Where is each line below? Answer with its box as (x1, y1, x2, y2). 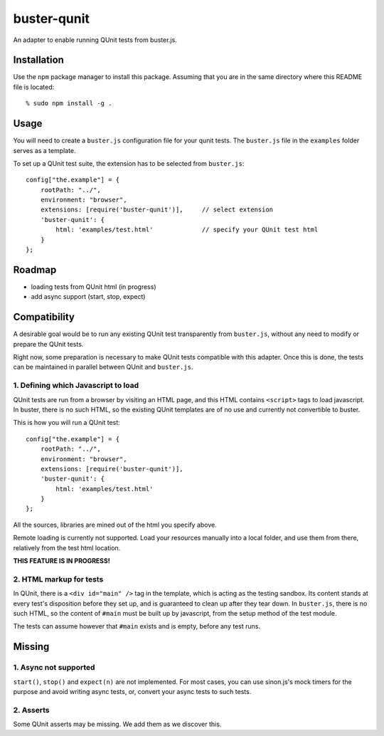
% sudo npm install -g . (26, 100, 112, 107)
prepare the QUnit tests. (13, 340, 84, 348)
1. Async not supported (13, 663, 95, 673)
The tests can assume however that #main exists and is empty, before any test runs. (13, 622, 261, 631)
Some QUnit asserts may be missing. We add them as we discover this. (13, 720, 222, 729)
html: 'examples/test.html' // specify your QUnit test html (55, 226, 319, 234)
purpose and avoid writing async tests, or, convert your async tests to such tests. (13, 687, 252, 695)
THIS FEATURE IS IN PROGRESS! (13, 557, 110, 565)
